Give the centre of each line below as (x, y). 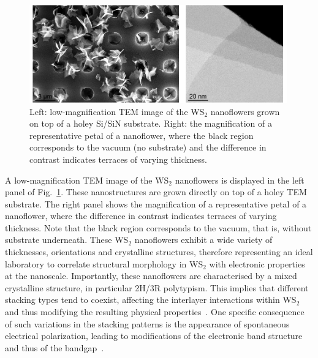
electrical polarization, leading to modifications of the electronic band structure (154, 336)
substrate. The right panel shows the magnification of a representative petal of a (156, 203)
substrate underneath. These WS (67, 240)
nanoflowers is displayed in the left (240, 180)
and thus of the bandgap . (55, 347)
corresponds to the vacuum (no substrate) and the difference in (148, 147)
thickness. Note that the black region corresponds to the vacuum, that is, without (158, 227)
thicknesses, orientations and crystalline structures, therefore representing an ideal (159, 252)
